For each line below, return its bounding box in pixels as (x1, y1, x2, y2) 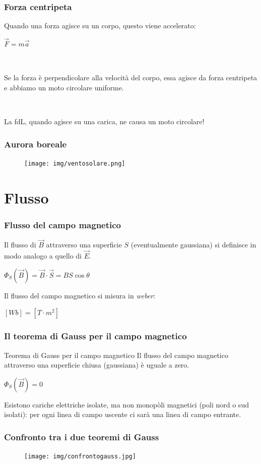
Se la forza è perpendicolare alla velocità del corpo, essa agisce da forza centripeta (4, 72, 257, 83)
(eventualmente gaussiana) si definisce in (130, 239, 256, 250)
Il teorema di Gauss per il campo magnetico (4, 330, 187, 342)
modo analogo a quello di (4, 250, 82, 261)
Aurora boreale (4, 137, 67, 150)
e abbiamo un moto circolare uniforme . (4, 82, 124, 92)
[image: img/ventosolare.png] (24, 160, 125, 167)
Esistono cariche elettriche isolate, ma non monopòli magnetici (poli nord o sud (4, 399, 249, 409)
